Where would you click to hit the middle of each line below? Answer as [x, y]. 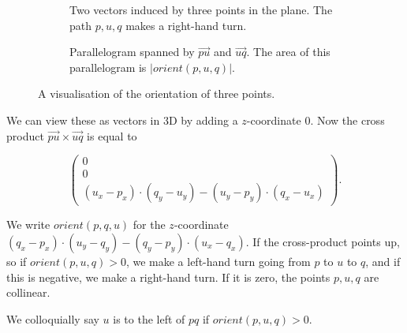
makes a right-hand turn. [186, 25]
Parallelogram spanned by [132, 52]
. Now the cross [347, 120]
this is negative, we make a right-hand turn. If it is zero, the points [168, 277]
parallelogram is [108, 67]
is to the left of [149, 318]
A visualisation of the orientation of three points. [157, 94]
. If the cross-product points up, [323, 241]
